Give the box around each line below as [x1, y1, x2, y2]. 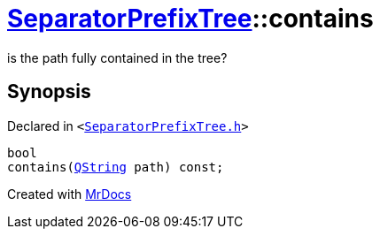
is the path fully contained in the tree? [7, 49, 228, 65]
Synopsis [7, 80, 91, 103]
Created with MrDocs [7, 186, 132, 202]
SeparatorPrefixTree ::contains [7, 4, 374, 34]
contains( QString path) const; [7, 159, 224, 174]
